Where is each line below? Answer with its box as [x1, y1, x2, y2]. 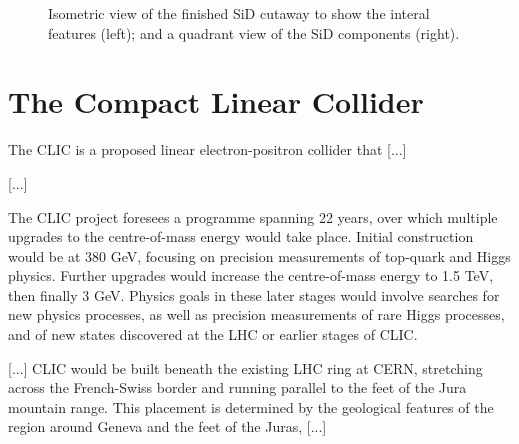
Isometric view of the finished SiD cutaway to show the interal [48, 3, 430, 23]
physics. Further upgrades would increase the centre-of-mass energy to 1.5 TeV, [8, 265, 494, 286]
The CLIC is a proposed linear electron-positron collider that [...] [8, 139, 407, 160]
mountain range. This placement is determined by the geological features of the [8, 396, 494, 417]
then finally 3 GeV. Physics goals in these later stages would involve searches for [8, 284, 500, 305]
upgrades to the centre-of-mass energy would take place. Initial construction [8, 226, 474, 247]
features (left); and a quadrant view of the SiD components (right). [48, 22, 460, 43]
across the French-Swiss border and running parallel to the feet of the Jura [8, 377, 467, 398]
